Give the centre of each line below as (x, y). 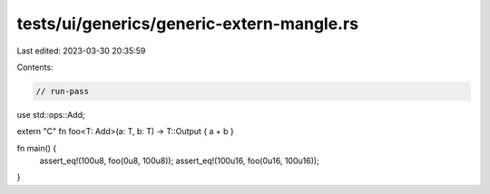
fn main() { (37, 148)
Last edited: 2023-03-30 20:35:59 (81, 51)
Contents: (35, 67)
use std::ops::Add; (51, 114)
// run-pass (63, 91)
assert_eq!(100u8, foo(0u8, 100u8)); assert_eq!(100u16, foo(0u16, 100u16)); (179, 161)
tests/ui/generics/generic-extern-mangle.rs (187, 24)
